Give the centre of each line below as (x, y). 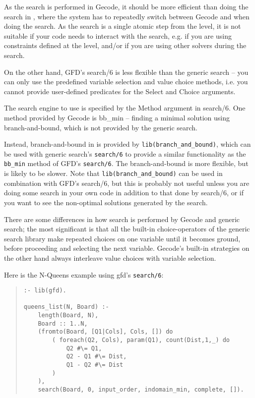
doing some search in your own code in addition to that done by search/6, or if (124, 193)
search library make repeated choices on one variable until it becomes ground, (122, 238)
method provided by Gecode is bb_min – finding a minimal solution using (117, 117)
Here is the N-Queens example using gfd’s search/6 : (84, 274)
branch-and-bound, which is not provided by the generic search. (101, 127)
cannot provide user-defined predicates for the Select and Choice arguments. (120, 91)
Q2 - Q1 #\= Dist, (96, 357)
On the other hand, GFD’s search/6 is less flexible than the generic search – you (126, 72)
